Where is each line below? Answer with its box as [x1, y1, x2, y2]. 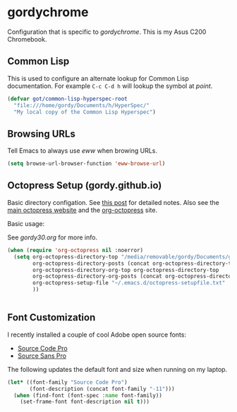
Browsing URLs [7, 127, 75, 139]
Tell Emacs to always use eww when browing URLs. [7, 146, 157, 155]
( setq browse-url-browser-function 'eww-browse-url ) [7, 160, 166, 168]
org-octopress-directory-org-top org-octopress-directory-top [32, 266, 219, 273]
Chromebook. [7, 35, 47, 43]
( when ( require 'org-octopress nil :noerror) [7, 246, 143, 254]
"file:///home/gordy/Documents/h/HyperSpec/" [13, 101, 150, 109]
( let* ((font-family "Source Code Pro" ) [7, 378, 128, 386]
